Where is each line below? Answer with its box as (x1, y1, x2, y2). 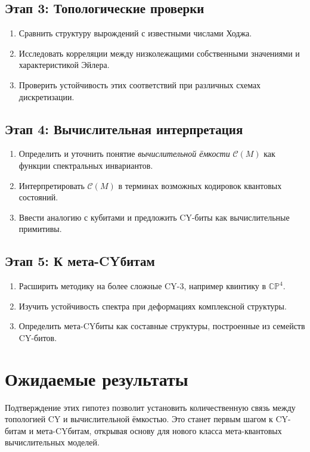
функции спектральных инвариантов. (18, 159, 153, 171)
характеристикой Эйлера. (18, 58, 110, 71)
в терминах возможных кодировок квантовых (118, 179, 282, 191)
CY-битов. (18, 331, 57, 343)
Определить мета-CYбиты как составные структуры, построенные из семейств (18, 320, 305, 332)
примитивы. (18, 222, 62, 235)
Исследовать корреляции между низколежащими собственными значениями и (18, 47, 300, 59)
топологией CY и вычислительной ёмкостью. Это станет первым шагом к (5, 413, 273, 425)
